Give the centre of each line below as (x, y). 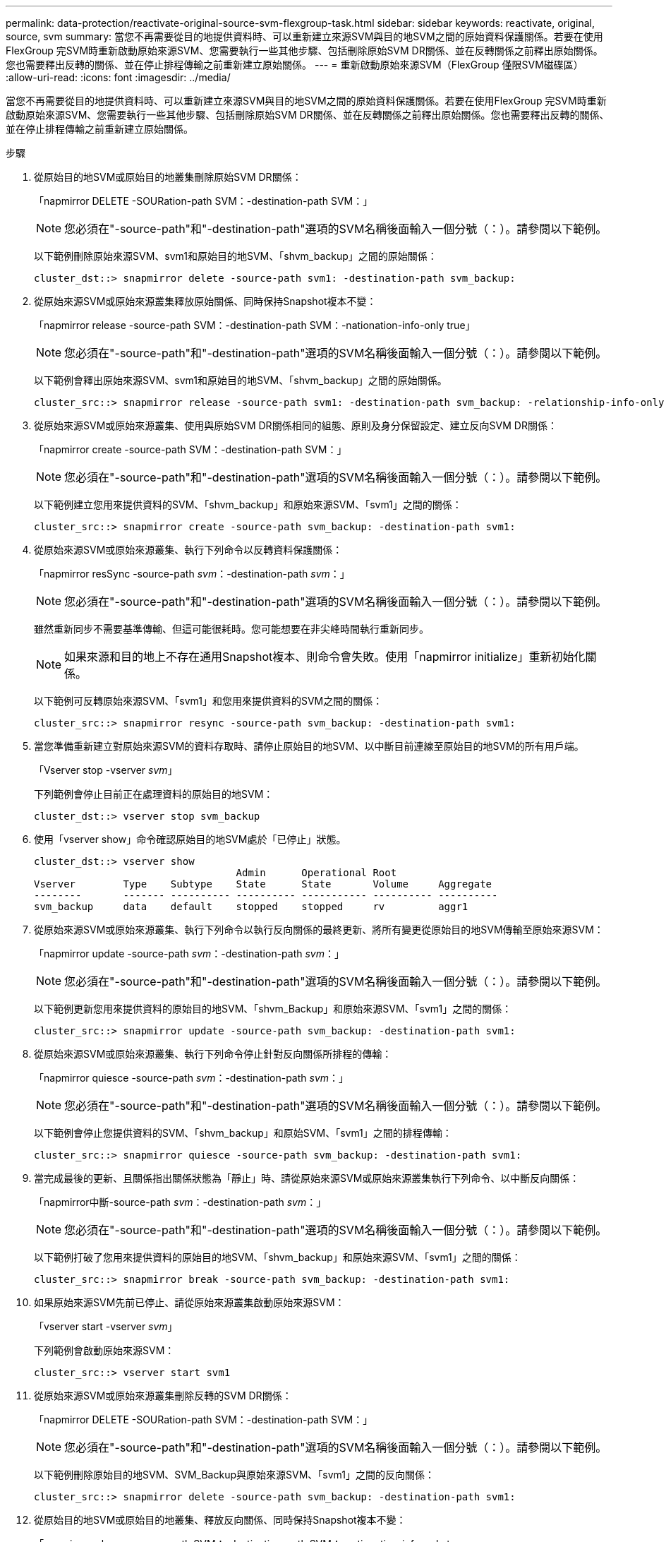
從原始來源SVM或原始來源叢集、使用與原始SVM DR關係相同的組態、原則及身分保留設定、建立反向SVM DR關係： (296, 425)
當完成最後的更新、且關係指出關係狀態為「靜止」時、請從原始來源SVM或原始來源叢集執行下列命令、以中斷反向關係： (307, 1178)
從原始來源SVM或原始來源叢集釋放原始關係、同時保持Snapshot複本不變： (205, 301)
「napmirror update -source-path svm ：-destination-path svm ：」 (189, 954)
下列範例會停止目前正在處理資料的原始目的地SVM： (154, 794)
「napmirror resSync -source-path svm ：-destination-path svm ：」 (192, 574)
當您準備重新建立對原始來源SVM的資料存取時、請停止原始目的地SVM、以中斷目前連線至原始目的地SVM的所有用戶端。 (309, 746)
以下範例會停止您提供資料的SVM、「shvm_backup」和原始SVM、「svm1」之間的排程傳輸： (243, 1133)
